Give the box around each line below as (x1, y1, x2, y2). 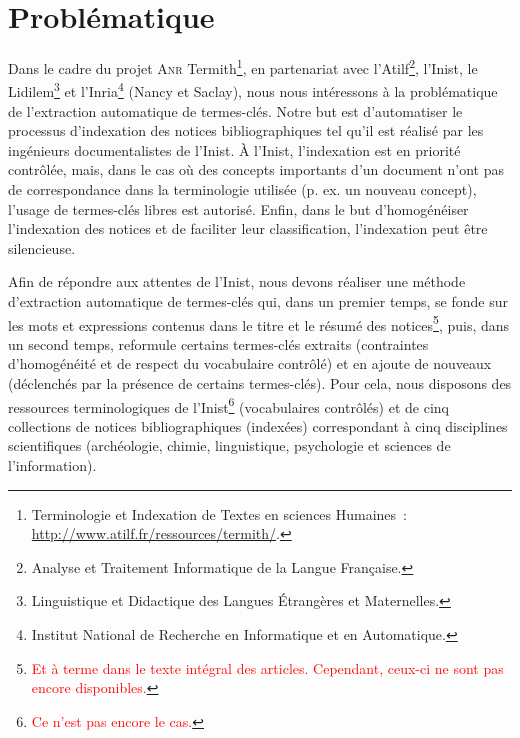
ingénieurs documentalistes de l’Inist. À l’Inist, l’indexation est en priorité (8, 139, 461, 160)
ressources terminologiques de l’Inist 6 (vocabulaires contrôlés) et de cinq (8, 393, 449, 417)
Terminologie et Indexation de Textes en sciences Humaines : (31, 503, 407, 524)
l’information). (8, 455, 97, 476)
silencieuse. (8, 237, 76, 258)
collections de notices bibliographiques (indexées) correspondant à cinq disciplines (8, 415, 508, 436)
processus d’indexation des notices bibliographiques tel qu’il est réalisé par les (8, 120, 484, 141)
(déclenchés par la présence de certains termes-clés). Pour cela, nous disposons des (8, 373, 512, 393)
